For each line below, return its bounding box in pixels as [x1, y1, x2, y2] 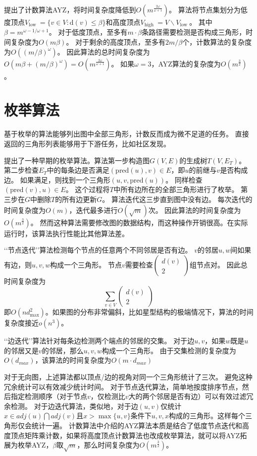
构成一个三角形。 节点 [50, 259, 122, 269]
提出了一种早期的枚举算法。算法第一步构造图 [4, 155, 150, 165]
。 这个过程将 [65, 184, 110, 195]
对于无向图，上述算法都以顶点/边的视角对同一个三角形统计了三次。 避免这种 [4, 372, 253, 382]
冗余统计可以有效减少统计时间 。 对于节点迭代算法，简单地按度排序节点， [4, 381, 242, 391]
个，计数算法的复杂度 [182, 37, 252, 47]
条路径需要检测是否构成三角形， [142, 27, 246, 37]
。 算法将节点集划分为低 [169, 4, 248, 14]
